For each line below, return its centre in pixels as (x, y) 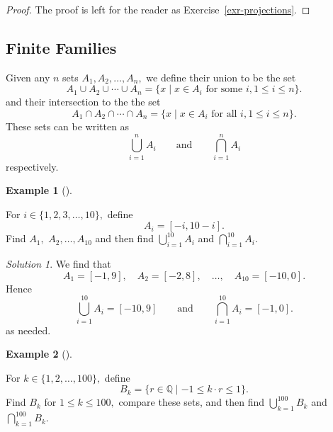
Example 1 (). (39, 190)
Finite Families (61, 47)
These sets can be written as (68, 126)
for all (224, 114)
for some (224, 90)
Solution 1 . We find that (58, 264)
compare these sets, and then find (192, 402)
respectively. (32, 166)
